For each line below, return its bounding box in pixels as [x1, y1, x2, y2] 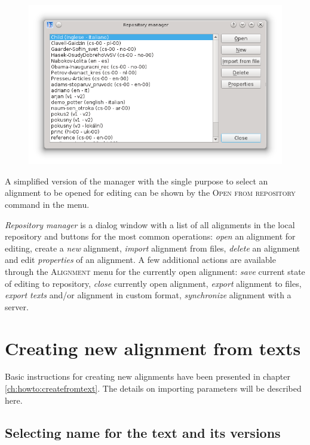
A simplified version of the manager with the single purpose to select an [5, 174, 268, 187]
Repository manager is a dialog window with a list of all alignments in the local [5, 218, 295, 231]
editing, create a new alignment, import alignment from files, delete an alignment [5, 241, 300, 254]
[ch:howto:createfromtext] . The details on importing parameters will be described [5, 382, 302, 395]
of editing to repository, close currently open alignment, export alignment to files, [5, 277, 302, 289]
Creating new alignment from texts [5, 335, 301, 360]
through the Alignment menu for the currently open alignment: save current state [5, 265, 305, 277]
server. [5, 300, 29, 313]
